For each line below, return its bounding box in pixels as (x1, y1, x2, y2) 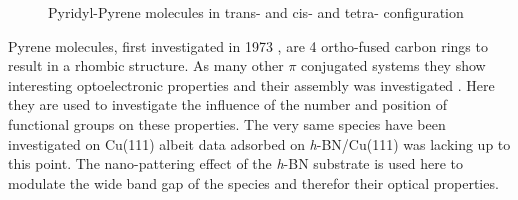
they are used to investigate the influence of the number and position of (8, 94, 447, 115)
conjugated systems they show (301, 55, 486, 76)
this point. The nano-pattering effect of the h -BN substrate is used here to (8, 153, 464, 174)
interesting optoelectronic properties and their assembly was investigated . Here (8, 74, 495, 95)
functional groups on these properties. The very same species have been (8, 113, 446, 134)
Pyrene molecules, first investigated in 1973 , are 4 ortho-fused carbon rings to (8, 35, 488, 56)
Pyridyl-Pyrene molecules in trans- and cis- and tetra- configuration (48, 2, 464, 22)
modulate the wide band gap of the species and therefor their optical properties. (8, 172, 499, 193)
